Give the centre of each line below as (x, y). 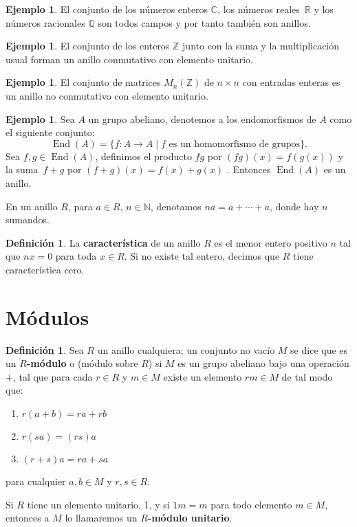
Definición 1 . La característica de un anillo (103, 242)
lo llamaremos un (101, 518)
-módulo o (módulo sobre (82, 363)
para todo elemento (251, 504)
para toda (76, 256)
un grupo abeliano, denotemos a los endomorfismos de (202, 119)
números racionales (45, 22)
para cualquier (36, 481)
